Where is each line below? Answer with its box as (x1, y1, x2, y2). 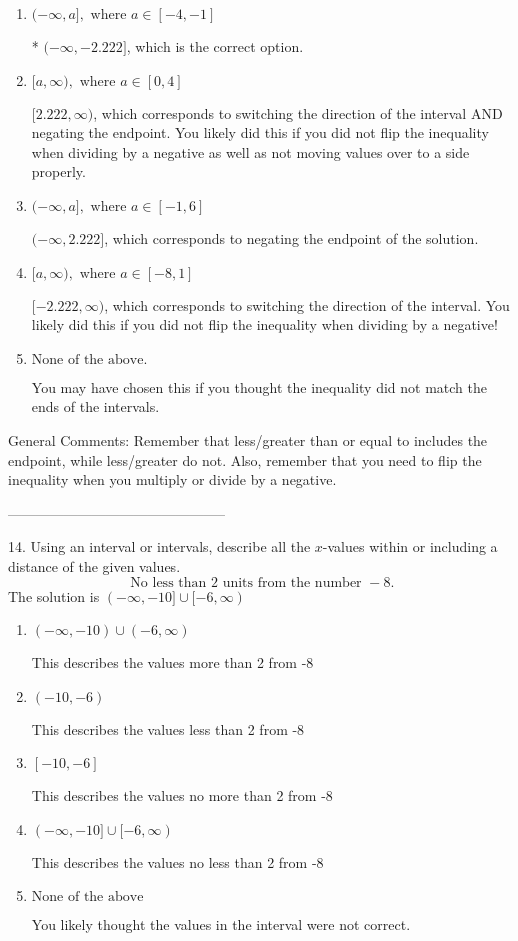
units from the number (222, 575, 362, 590)
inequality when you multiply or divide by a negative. (8, 469, 337, 490)
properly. (31, 161, 86, 182)
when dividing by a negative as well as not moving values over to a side (31, 141, 470, 162)
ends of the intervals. (31, 396, 160, 417)
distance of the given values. (8, 555, 181, 576)
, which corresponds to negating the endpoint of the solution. (104, 227, 479, 248)
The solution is (8, 585, 100, 606)
